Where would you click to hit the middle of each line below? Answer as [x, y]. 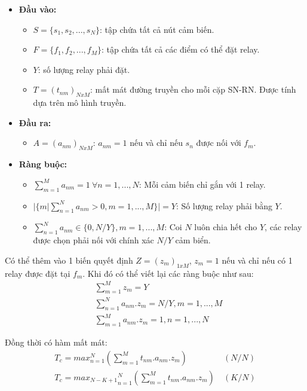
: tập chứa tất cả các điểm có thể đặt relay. [180, 49]
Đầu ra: [35, 122]
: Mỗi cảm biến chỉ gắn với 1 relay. [202, 184]
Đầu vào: [38, 9]
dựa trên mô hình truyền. [80, 103]
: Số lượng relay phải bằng [224, 205]
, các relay [283, 227]
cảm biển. [193, 240]
